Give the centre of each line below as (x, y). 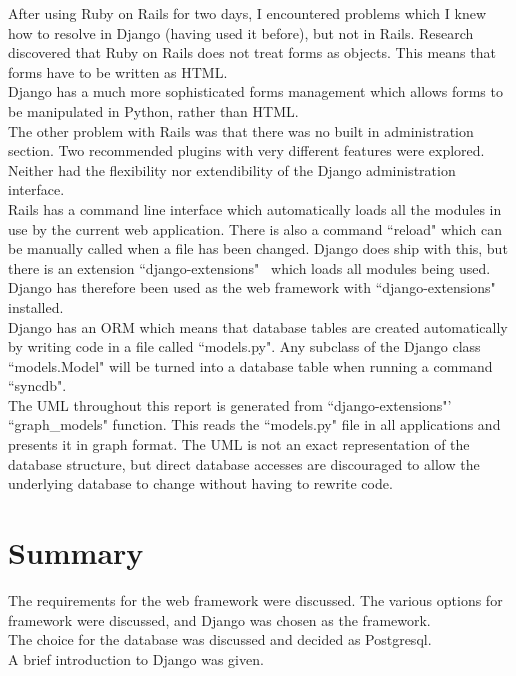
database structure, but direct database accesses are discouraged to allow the (244, 463)
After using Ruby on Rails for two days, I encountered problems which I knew (247, 13)
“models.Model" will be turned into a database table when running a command (250, 365)
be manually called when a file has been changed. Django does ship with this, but (258, 248)
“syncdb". (37, 385)
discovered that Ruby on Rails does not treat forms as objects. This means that (252, 52)
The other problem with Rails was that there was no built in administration (241, 130)
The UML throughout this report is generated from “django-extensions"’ (230, 404)
